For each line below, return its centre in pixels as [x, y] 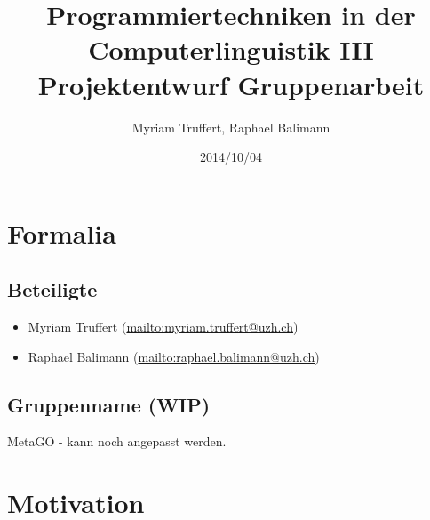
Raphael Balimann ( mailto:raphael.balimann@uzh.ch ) [174, 356]
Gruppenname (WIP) [109, 404]
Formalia [62, 232]
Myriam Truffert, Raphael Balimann [231, 127]
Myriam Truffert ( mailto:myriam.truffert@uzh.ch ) [163, 327]
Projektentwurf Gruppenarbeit [231, 84]
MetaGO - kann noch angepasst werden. [117, 441]
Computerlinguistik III [231, 49]
